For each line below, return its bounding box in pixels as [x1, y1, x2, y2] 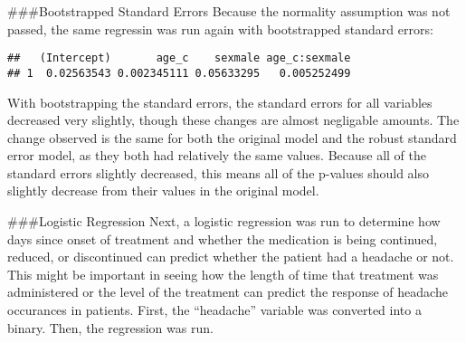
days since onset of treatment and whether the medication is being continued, [7, 229, 438, 248]
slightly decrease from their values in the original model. [7, 181, 319, 200]
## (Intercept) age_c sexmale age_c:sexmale [7, 52, 351, 65]
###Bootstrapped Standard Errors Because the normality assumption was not [7, 2, 451, 20]
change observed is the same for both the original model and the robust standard [7, 128, 457, 147]
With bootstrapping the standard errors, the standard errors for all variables [7, 92, 433, 111]
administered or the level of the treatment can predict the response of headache [7, 282, 448, 301]
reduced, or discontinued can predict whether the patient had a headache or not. [7, 247, 454, 266]
